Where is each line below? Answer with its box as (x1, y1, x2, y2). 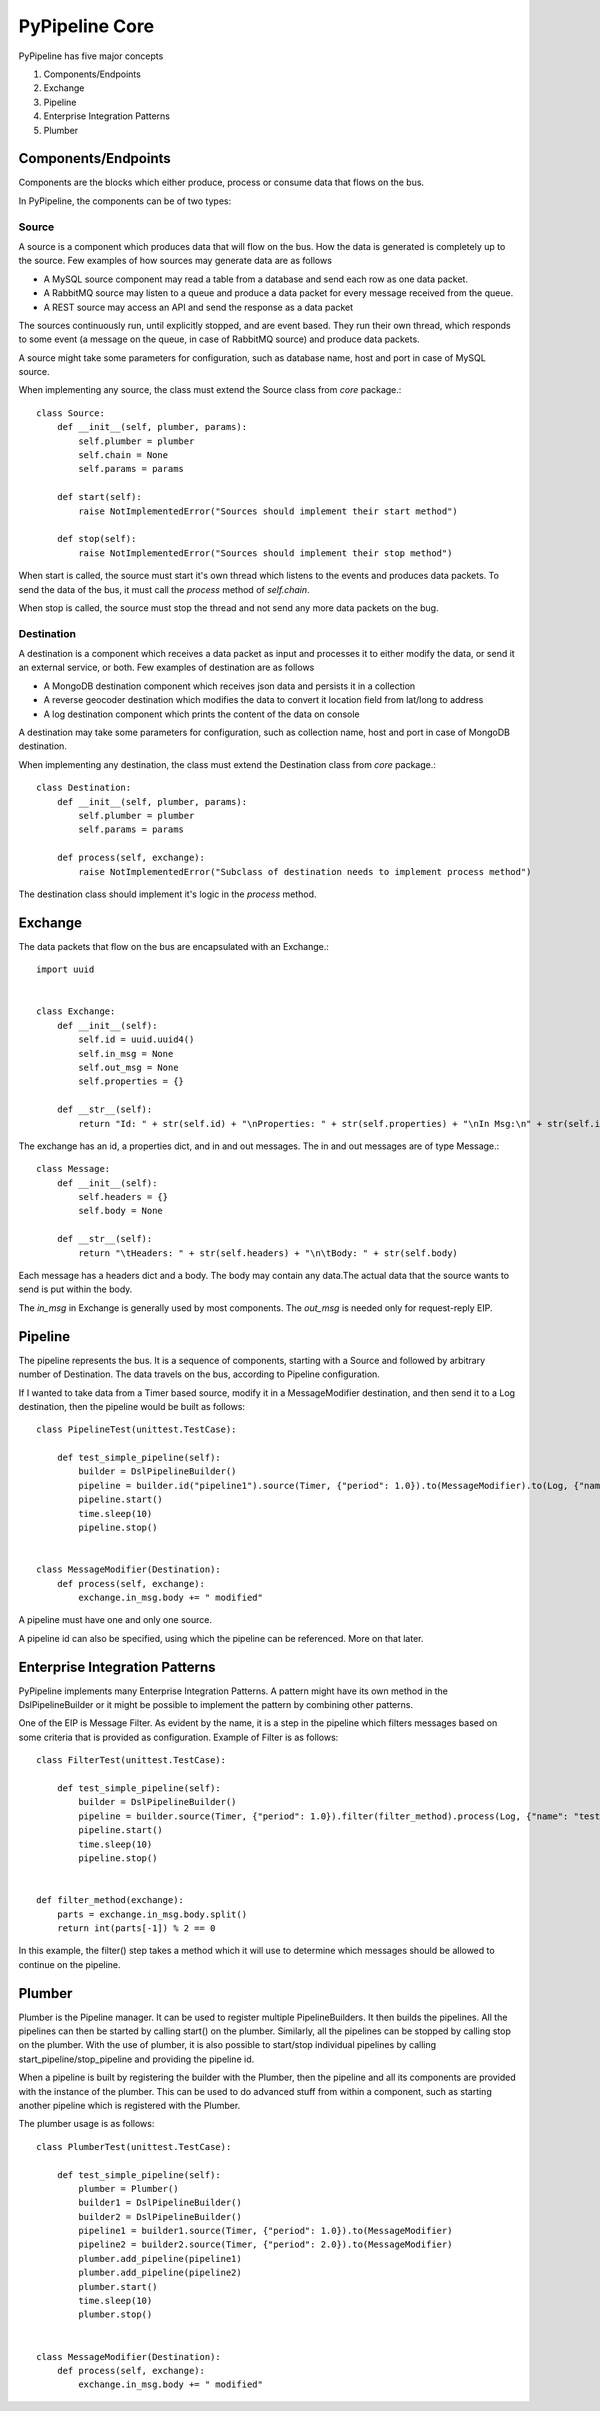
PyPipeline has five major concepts (18, 50, 164, 62)
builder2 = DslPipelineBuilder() (78, 2211, 242, 2222)
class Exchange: (36, 1006, 116, 1017)
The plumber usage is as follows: (18, 2118, 155, 2130)
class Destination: (36, 782, 132, 794)
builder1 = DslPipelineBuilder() (78, 2197, 242, 2209)
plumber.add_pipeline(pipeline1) (78, 2253, 242, 2264)
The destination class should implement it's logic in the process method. (18, 888, 317, 900)
